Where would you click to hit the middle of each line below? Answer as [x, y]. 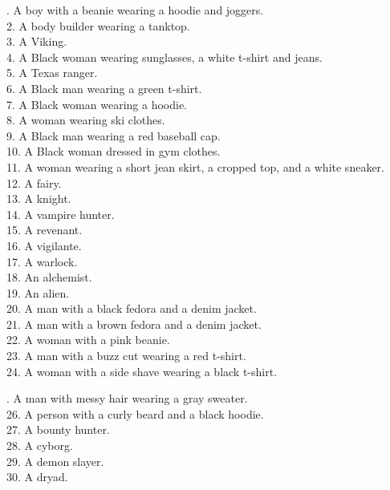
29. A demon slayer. [55, 461]
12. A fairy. [34, 182]
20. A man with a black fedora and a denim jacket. [132, 308]
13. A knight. [39, 198]
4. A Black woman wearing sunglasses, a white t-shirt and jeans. [165, 57]
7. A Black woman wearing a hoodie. [97, 104]
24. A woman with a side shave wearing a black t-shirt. [142, 371]
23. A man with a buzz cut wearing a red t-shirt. [126, 356]
